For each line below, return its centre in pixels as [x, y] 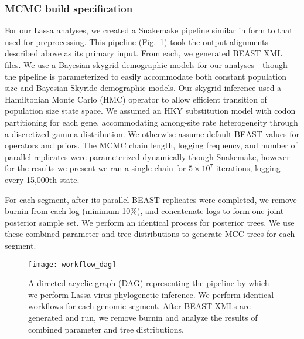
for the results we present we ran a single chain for [95, 168]
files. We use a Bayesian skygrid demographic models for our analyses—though [146, 65]
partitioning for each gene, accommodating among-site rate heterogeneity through [151, 122]
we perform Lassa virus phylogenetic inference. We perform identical [151, 294]
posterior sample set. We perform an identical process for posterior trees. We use [150, 222]
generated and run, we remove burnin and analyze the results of [143, 317]
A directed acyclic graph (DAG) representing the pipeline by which [149, 283]
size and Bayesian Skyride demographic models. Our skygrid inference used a [143, 88]
